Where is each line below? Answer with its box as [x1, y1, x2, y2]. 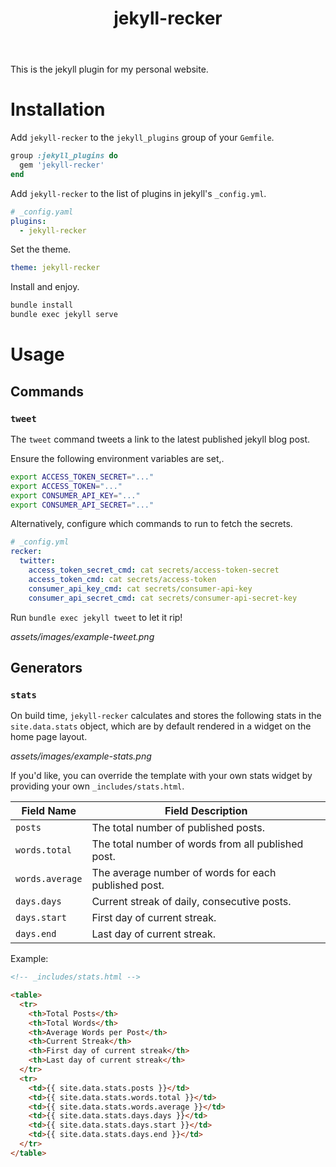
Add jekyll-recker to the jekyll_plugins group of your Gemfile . [10, 132, 275, 144]
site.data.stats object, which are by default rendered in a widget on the [10, 720, 312, 732]
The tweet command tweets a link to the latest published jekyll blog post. [10, 433, 311, 445]
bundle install [10, 300, 74, 311]
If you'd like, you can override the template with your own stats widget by [10, 770, 313, 782]
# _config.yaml [10, 207, 74, 217]
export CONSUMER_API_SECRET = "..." [10, 500, 155, 510]
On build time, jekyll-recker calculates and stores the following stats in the [10, 710, 322, 722]
